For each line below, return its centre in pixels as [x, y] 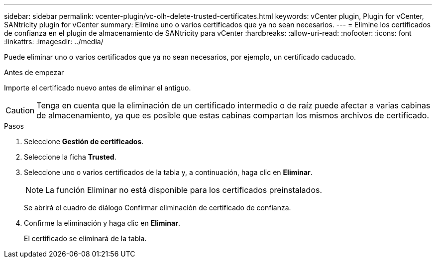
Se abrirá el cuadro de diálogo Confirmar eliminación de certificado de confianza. [158, 208]
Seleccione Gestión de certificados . [84, 141]
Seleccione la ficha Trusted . [70, 157]
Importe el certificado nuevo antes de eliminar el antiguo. [98, 88]
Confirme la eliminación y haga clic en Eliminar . [102, 223]
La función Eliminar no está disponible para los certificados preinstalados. [184, 190]
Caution [20, 110]
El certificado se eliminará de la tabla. [85, 238]
